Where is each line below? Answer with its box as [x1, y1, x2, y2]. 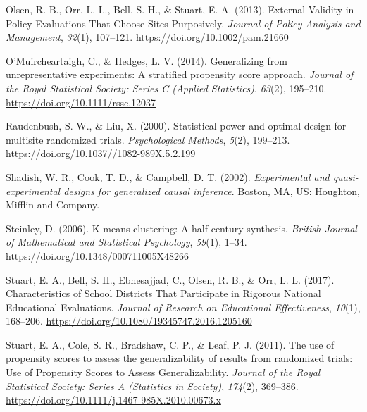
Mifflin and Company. [6, 197, 100, 212]
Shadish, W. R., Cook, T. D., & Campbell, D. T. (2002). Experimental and [6, 169, 330, 184]
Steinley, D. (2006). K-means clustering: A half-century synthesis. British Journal [6, 220, 357, 235]
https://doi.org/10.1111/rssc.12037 [6, 94, 156, 109]
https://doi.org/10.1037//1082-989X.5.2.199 [6, 146, 196, 161]
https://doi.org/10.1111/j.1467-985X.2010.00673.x [6, 392, 221, 407]
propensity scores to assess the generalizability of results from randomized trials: [6, 351, 353, 366]
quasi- [332, 169, 359, 184]
